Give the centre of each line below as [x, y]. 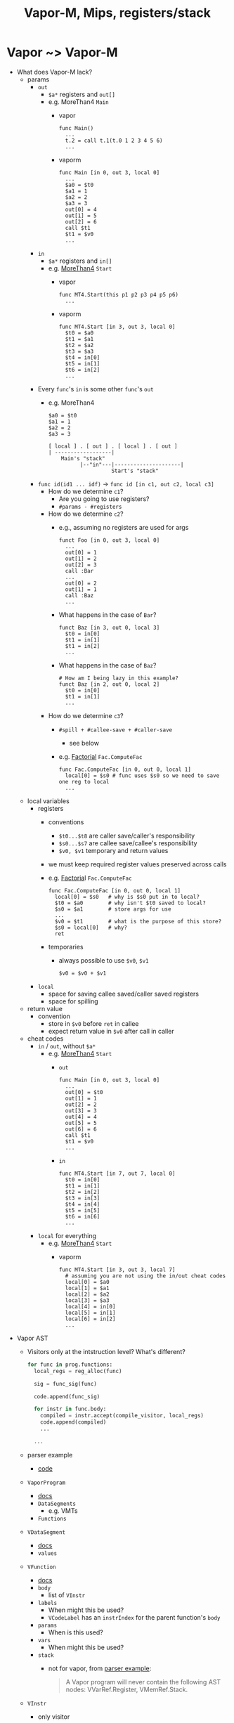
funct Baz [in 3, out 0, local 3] [109, 628]
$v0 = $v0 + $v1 [83, 973]
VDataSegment [46, 1532]
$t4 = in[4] [83, 1204]
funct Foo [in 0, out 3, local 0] [109, 540]
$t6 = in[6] [83, 1216]
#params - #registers [90, 507]
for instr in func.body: [70, 1409]
